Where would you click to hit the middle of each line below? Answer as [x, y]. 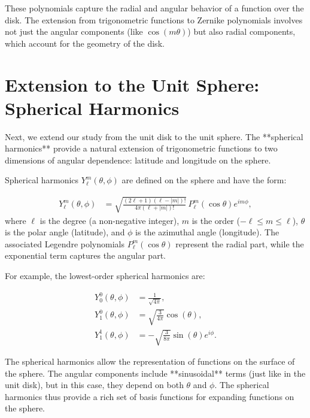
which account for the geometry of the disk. [85, 43]
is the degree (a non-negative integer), [110, 220]
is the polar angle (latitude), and [65, 232]
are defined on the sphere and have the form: [204, 180]
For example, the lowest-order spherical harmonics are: [105, 276]
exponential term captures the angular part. [85, 255]
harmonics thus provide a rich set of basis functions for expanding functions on [150, 396]
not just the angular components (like [74, 31]
